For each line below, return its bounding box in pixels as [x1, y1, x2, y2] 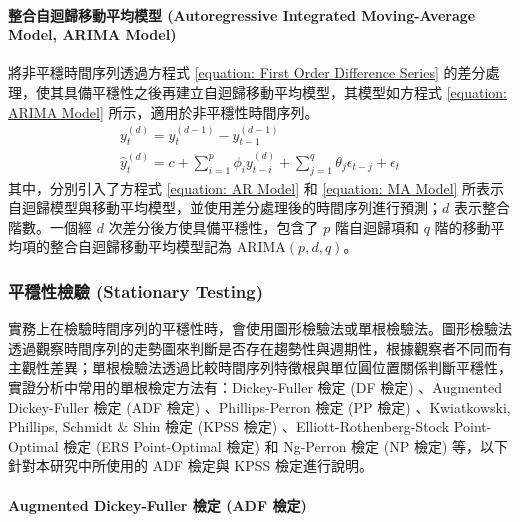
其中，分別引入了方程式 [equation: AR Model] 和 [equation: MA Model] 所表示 [8, 177, 505, 198]
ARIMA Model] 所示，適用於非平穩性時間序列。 [8, 101, 319, 122]
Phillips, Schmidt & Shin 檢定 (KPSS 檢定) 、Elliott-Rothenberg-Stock [8, 416, 450, 437]
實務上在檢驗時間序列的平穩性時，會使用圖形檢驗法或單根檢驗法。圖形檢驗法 [8, 318, 512, 339]
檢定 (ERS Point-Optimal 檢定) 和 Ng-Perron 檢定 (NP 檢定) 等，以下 [63, 435, 509, 456]
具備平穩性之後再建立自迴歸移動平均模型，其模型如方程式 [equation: [63, 81, 507, 102]
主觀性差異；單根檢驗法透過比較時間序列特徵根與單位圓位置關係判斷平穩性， [8, 357, 512, 378]
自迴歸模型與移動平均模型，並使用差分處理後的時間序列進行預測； [8, 197, 442, 218]
